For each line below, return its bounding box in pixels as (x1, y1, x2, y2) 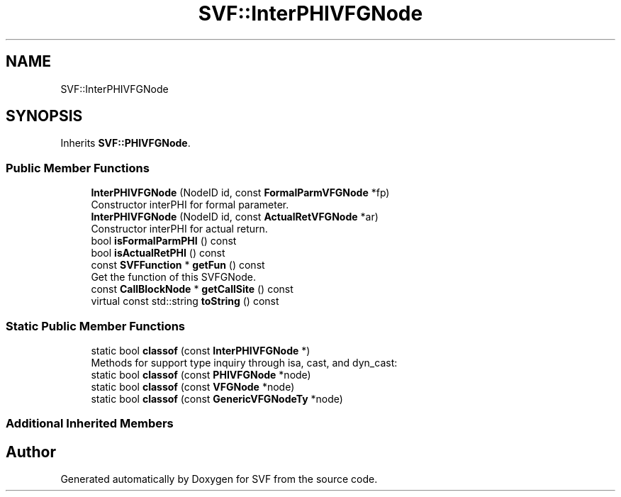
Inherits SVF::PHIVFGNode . (60, 137, 191, 150)
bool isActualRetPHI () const (91, 247, 225, 259)
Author (6, 442, 56, 461)
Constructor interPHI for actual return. (91, 223, 268, 235)
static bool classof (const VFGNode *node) (91, 380, 295, 393)
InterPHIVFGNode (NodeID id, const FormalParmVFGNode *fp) (91, 186, 390, 199)
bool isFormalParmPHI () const (91, 235, 237, 247)
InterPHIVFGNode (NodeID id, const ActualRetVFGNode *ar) (91, 211, 379, 223)
